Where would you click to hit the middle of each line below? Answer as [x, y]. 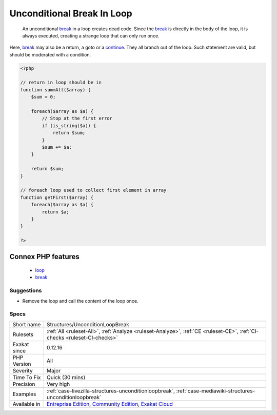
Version [22, 364]
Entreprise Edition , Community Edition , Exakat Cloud [110, 404]
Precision [24, 384]
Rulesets [23, 334]
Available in [26, 404]
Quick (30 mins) [66, 377]
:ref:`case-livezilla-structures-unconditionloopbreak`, [111, 391]
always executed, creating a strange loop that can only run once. [91, 35]
